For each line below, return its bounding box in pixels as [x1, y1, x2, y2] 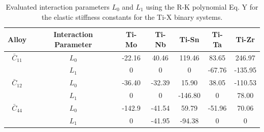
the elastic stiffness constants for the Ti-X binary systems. [41, 11, 223, 22]
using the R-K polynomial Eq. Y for [146, 2, 258, 12]
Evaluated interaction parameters [6, 2, 110, 12]
